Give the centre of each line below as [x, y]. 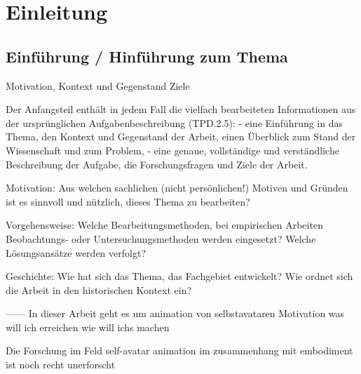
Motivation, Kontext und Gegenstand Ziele [98, 85]
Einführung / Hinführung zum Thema [147, 56]
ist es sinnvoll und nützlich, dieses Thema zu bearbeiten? [128, 201]
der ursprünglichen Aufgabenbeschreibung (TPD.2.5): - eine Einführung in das [174, 122]
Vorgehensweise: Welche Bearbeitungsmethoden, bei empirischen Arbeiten [164, 225]
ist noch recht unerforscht [61, 365]
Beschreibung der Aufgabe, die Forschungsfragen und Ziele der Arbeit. [157, 164]
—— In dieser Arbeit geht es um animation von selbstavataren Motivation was [175, 313]
